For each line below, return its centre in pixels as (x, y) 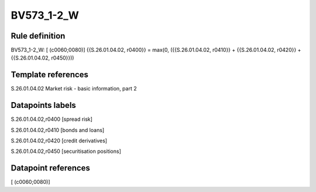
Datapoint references (51, 168)
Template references (50, 75)
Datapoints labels (43, 105)
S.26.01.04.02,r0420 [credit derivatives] (59, 141)
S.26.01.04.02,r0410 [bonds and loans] (58, 130)
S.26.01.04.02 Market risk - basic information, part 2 (74, 89)
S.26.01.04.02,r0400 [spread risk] (52, 119)
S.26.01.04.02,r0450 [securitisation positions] (66, 151)
